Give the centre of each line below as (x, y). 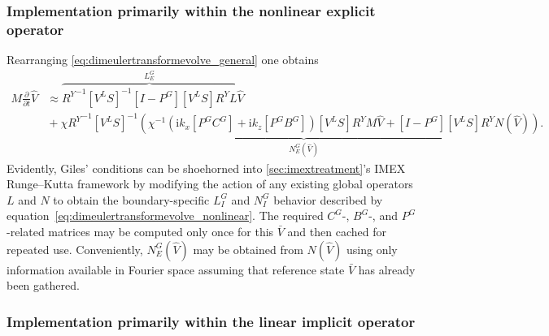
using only (372, 249)
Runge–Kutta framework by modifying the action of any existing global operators (210, 184)
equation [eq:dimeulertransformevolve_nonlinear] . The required (165, 215)
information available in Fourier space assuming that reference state (176, 269)
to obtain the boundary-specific (131, 199)
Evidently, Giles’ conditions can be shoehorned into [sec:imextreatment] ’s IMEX (206, 168)
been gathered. (43, 285)
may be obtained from (248, 249)
